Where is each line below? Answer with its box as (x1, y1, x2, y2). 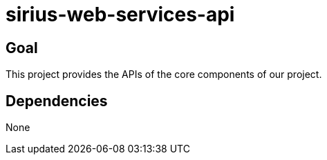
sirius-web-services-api (6, 3, 235, 26)
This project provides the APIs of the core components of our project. (6, 68, 322, 81)
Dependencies (6, 92, 108, 110)
